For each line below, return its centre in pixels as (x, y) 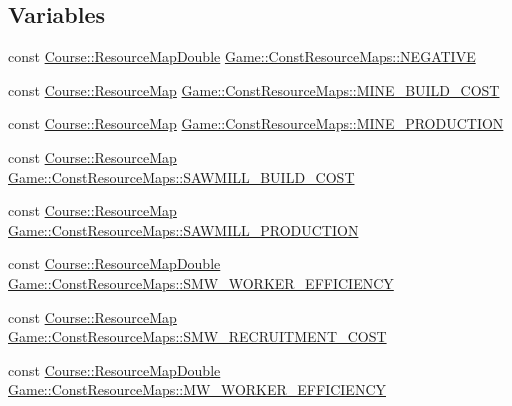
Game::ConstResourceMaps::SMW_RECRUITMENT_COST (197, 336)
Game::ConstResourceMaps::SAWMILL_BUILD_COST (181, 176)
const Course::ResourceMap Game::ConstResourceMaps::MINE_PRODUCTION (256, 123)
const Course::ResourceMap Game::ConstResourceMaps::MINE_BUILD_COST (254, 89)
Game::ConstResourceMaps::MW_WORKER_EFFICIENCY (197, 389)
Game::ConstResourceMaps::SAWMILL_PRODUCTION (183, 229)
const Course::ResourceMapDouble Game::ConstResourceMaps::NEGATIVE (242, 56)
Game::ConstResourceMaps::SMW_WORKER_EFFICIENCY (201, 282)
